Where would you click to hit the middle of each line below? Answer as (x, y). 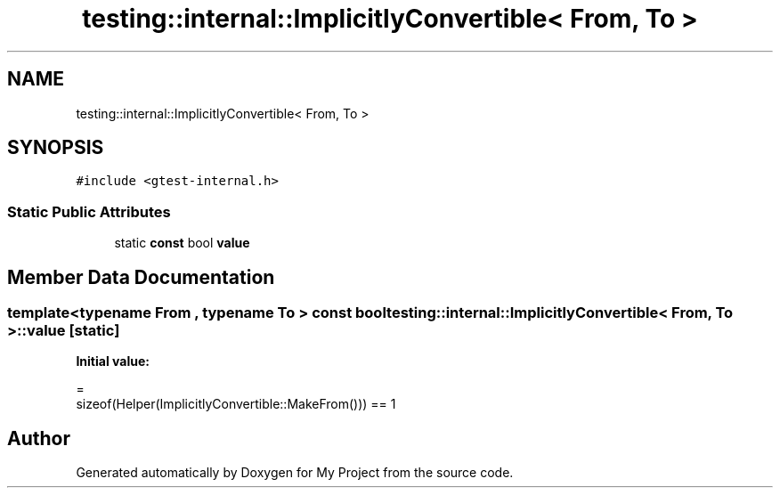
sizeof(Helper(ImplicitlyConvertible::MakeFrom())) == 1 (236, 404)
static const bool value (182, 243)
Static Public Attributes (89, 211)
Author (39, 438)
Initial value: (113, 361)
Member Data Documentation (141, 277)
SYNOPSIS (56, 148)
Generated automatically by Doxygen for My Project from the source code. (295, 473)
